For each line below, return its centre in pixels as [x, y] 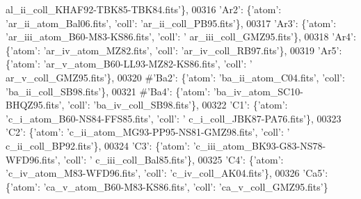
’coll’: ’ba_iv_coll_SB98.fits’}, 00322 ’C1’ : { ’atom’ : [177, 105]
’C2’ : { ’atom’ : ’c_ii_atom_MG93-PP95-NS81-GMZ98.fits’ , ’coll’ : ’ [148, 132]
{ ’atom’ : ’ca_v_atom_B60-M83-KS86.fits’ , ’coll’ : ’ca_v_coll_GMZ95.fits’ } [167, 186]
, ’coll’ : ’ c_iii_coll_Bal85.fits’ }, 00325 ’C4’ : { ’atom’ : [170, 159]
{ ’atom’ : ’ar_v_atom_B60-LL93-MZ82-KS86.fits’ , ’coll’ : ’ [129, 64]
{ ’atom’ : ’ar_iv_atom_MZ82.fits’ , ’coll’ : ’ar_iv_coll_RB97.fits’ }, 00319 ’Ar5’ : [174, 50]
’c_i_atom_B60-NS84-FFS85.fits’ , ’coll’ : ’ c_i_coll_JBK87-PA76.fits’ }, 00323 [174, 118]
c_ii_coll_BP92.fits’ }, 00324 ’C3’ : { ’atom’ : [98, 145]
